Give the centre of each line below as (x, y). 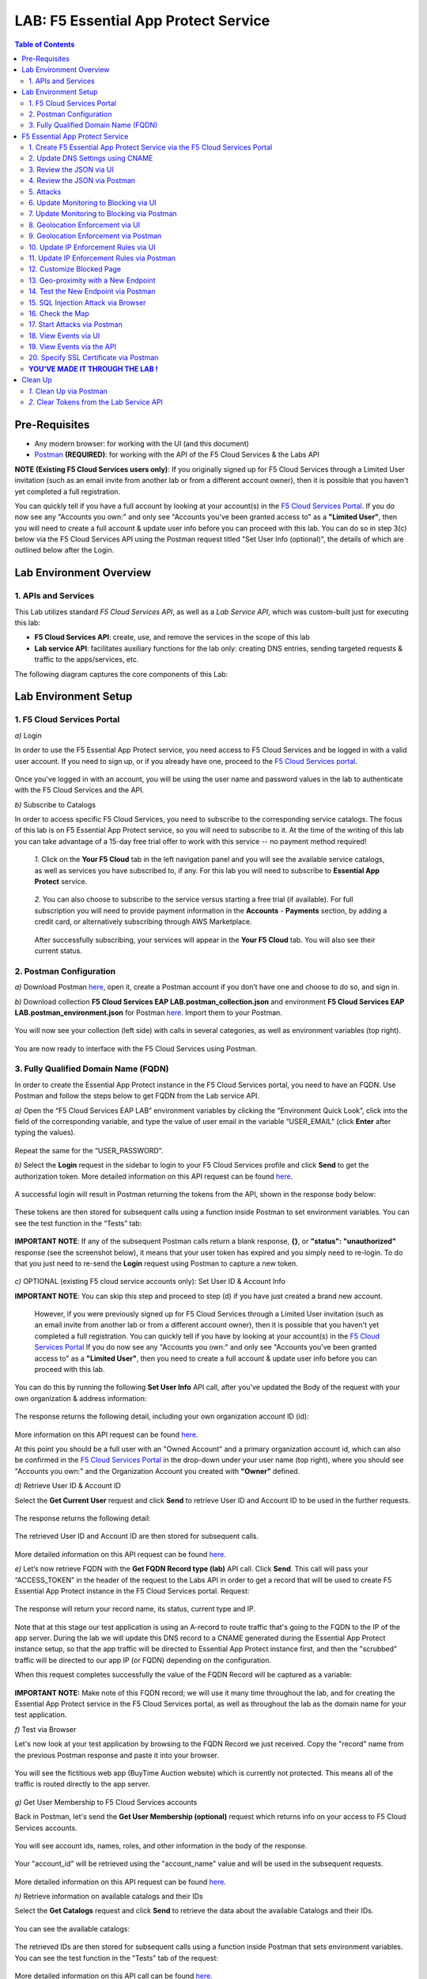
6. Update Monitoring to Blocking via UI (93, 203)
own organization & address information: (81, 1398)
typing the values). (45, 1133)
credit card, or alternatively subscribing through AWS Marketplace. (143, 921)
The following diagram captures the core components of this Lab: (121, 674)
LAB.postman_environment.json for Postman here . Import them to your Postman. (148, 1012)
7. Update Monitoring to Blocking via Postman (103, 214)
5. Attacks (45, 192)
